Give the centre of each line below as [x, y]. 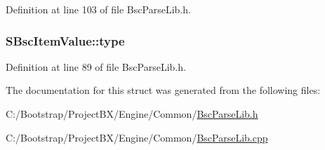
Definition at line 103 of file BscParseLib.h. [98, 9]
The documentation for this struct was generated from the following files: [163, 90]
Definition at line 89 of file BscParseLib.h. [96, 66]
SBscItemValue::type [65, 40]
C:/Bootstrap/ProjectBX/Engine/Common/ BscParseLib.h [132, 114]
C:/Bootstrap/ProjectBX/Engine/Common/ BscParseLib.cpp [137, 137]
